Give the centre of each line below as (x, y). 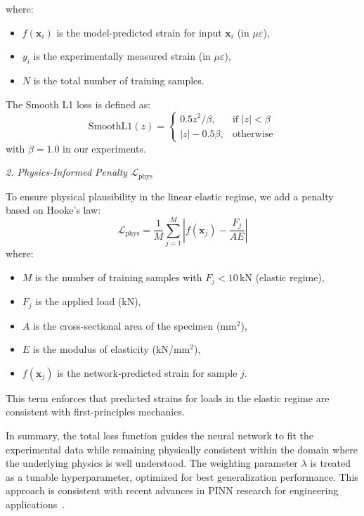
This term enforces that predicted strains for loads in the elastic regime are (168, 398)
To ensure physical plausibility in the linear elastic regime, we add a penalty (170, 196)
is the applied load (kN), (88, 301)
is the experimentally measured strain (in (122, 56)
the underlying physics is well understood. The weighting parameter (152, 463)
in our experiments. (104, 148)
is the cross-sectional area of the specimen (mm (135, 325)
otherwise (253, 134)
